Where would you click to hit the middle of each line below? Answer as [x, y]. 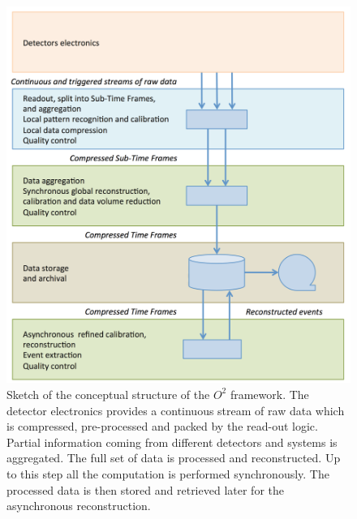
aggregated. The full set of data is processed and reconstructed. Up [174, 458]
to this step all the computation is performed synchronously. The [168, 473]
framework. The [269, 394]
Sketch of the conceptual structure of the [108, 394]
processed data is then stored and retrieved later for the [145, 489]
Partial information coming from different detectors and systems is [172, 442]
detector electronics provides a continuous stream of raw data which [176, 410]
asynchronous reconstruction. [79, 506]
